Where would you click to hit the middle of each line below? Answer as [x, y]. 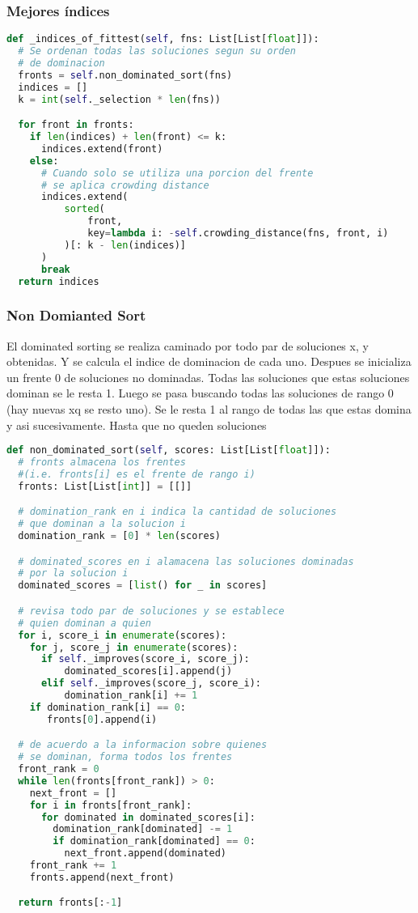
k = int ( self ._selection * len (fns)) [119, 99]
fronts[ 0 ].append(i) [102, 719]
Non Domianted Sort [76, 315]
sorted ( [84, 209]
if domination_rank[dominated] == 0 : [154, 841]
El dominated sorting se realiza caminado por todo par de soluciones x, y [188, 345]
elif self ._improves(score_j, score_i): [151, 684]
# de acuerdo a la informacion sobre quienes [143, 745]
